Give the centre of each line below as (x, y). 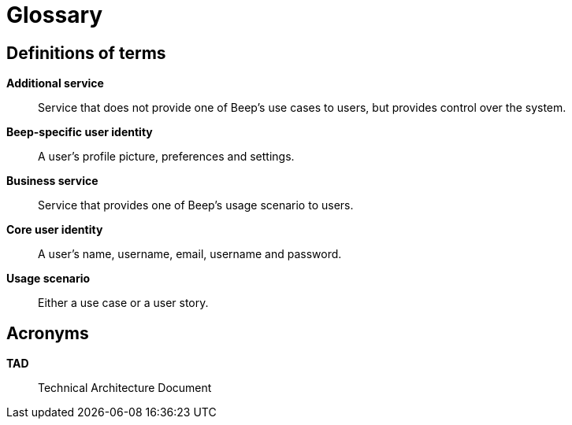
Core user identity (55, 230)
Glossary (55, 15)
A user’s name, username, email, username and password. (190, 254)
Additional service (55, 83)
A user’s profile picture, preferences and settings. (166, 157)
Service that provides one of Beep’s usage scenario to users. (196, 205)
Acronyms (48, 333)
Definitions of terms (86, 53)
